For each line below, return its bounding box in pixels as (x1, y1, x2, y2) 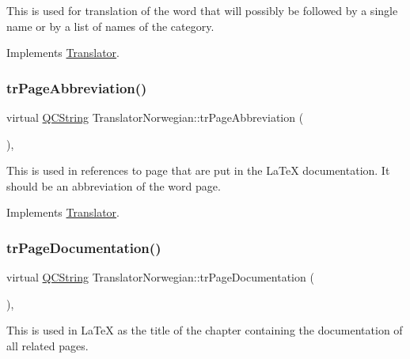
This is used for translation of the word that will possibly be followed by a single (6, 2, 398, 18)
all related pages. (6, 337, 89, 353)
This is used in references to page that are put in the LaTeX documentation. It (6, 162, 390, 179)
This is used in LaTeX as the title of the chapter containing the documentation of (6, 322, 403, 338)
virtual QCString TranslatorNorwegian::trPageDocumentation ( (6, 269, 314, 285)
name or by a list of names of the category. (6, 17, 214, 34)
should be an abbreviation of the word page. (6, 177, 221, 194)
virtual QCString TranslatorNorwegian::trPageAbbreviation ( (6, 109, 304, 125)
